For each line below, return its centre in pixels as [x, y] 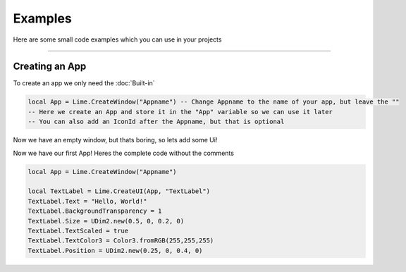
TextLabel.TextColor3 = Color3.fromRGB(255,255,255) [121, 241]
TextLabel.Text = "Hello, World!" [87, 201]
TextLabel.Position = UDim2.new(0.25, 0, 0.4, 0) [115, 251]
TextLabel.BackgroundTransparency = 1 [95, 211]
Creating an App [50, 67]
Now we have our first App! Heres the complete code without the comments [123, 153]
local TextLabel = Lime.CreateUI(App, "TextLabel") [119, 191]
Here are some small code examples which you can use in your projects [117, 39]
